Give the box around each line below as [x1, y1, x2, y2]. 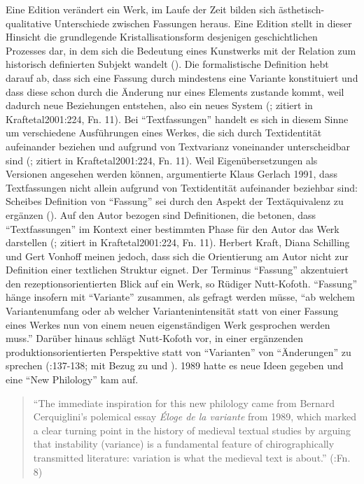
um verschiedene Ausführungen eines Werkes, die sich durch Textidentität [6, 125, 322, 140]
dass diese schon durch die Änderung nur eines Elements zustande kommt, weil [6, 84, 344, 99]
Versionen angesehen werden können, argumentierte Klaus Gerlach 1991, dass [6, 166, 337, 181]
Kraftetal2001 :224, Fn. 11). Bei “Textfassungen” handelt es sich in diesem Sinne [6, 111, 349, 126]
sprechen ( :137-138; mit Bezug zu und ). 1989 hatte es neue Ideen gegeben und [6, 358, 344, 373]
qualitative [6, 15, 51, 30]
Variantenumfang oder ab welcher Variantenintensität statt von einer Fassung [6, 304, 339, 318]
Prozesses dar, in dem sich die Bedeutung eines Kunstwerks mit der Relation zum [6, 43, 356, 57]
